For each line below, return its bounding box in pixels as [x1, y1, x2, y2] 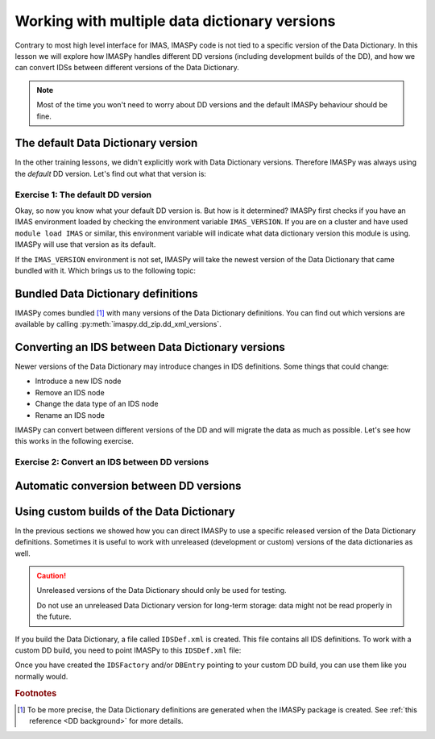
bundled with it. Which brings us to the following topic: [14, 265, 197, 275]
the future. [36, 612, 72, 621]
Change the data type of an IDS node [35, 399, 159, 409]
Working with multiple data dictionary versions [14, 12, 336, 30]
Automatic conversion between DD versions [14, 478, 242, 492]
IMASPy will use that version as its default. [14, 240, 156, 249]
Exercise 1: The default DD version [14, 189, 152, 200]
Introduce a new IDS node [35, 376, 122, 386]
